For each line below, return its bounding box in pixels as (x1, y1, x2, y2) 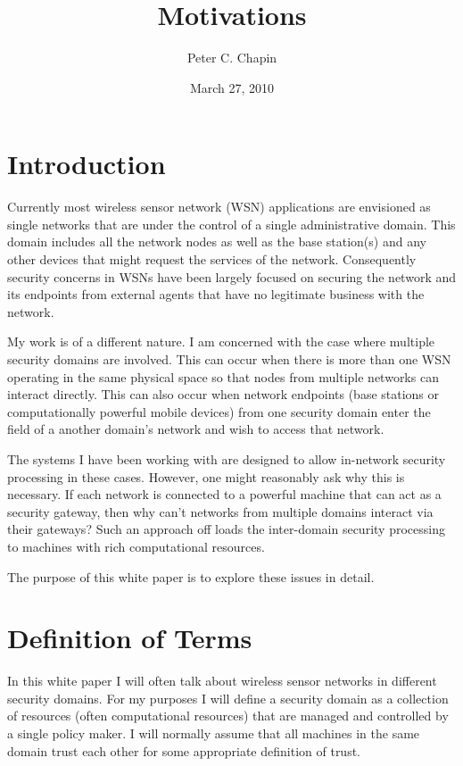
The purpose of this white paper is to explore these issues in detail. (7, 567, 375, 586)
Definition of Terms (7, 620, 252, 656)
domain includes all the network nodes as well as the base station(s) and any (7, 232, 426, 251)
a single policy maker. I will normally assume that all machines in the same (7, 724, 420, 743)
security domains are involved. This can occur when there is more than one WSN (7, 350, 451, 368)
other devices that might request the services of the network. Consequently (7, 250, 417, 269)
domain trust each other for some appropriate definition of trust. (7, 741, 361, 760)
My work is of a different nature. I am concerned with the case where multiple (7, 332, 435, 351)
